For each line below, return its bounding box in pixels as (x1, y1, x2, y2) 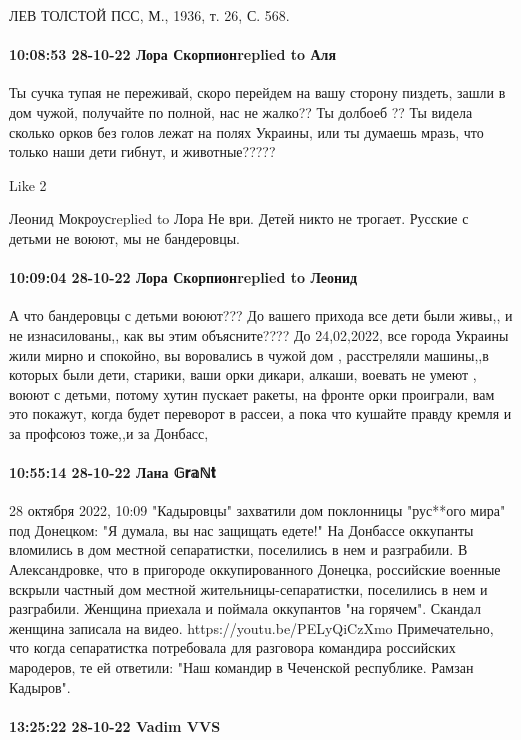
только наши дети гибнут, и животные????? (9, 141, 276, 162)
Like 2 (9, 174, 47, 195)
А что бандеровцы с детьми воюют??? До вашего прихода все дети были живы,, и (9, 305, 513, 326)
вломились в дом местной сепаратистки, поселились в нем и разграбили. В (9, 539, 468, 560)
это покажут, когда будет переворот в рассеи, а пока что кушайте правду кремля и (9, 403, 512, 424)
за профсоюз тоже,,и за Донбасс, (9, 422, 209, 443)
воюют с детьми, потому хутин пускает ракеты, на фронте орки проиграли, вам (9, 383, 495, 404)
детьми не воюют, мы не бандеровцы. (9, 227, 241, 248)
